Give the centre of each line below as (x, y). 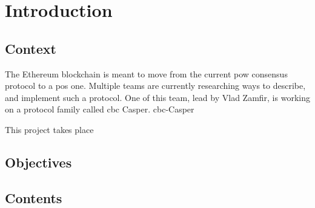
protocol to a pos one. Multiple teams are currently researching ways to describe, (155, 86)
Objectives (38, 162)
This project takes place (49, 129)
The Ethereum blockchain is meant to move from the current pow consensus (146, 73)
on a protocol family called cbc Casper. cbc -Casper (100, 109)
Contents (34, 197)
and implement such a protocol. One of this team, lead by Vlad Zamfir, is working (157, 97)
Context (31, 48)
